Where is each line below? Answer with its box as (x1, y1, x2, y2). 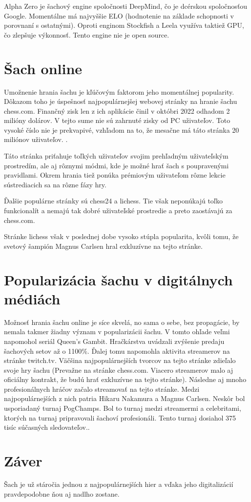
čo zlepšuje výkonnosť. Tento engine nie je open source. (4, 29, 169, 40)
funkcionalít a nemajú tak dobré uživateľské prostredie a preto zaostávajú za (4, 205, 232, 216)
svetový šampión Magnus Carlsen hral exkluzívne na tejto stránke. (4, 241, 203, 251)
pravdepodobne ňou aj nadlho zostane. (4, 488, 120, 499)
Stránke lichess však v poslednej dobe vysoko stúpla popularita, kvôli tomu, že (4, 231, 239, 241)
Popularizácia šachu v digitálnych (4, 269, 233, 289)
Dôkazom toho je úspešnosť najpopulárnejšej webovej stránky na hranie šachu (4, 96, 237, 106)
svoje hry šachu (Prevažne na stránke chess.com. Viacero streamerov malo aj (4, 364, 233, 375)
